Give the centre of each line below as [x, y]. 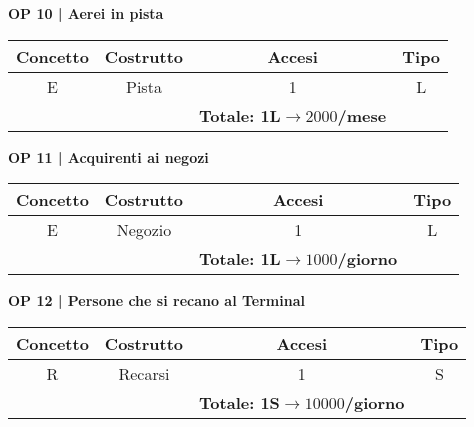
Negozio [144, 230]
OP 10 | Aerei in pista [86, 13]
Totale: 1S [239, 402]
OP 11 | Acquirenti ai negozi [108, 156]
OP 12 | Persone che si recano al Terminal [156, 300]
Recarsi [144, 373]
